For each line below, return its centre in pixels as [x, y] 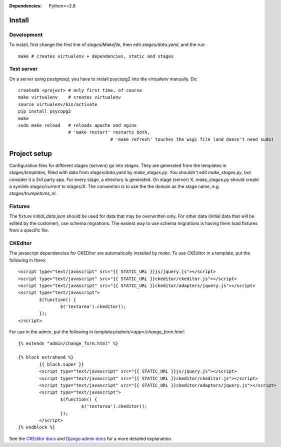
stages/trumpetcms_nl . [33, 193]
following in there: [28, 260]
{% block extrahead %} [46, 357]
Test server [23, 69]
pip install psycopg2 [44, 111]
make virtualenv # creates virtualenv [69, 97]
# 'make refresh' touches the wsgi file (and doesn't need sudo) [192, 139]
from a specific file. [29, 230]
